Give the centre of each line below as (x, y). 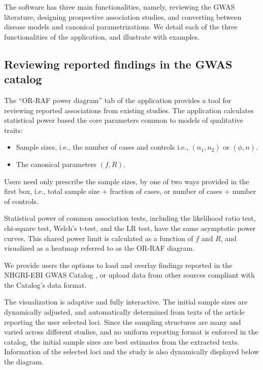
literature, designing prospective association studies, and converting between (123, 16)
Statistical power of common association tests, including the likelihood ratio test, (130, 218)
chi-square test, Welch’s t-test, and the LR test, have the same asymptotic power (130, 228)
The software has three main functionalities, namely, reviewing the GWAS (120, 7)
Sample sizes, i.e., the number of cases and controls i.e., (102, 147)
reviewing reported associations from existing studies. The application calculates (129, 110)
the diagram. (24, 362)
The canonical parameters (56, 164)
